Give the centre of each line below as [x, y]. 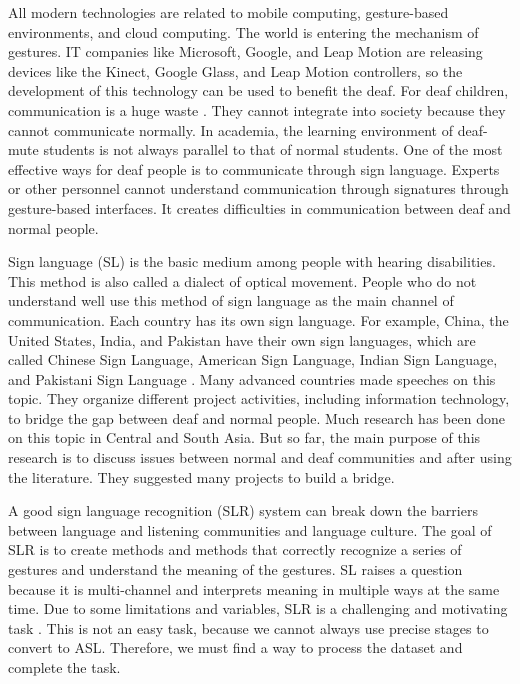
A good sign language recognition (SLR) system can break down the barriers [243, 510]
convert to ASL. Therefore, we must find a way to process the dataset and [235, 647]
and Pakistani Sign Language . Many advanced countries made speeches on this [252, 378]
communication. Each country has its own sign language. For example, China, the [258, 319]
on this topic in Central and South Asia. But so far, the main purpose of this [244, 437]
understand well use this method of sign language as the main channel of [231, 300]
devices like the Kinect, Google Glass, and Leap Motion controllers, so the [235, 70]
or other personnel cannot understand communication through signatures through [258, 188]
